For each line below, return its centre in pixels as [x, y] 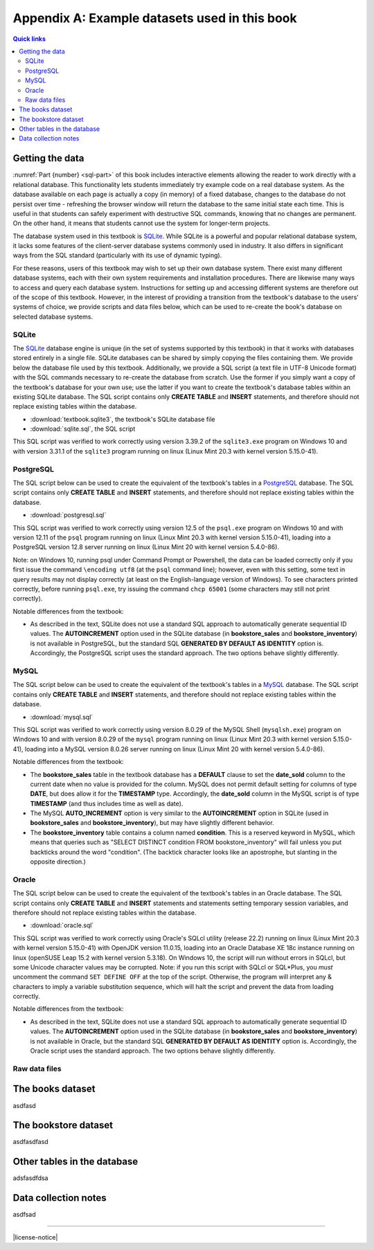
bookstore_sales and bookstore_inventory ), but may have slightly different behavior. [152, 823]
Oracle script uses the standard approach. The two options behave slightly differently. [153, 1051]
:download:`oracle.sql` [62, 925]
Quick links [29, 39]
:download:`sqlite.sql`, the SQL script [83, 429]
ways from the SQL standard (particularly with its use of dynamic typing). [117, 256]
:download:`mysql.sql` [62, 717]
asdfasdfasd [30, 1142]
